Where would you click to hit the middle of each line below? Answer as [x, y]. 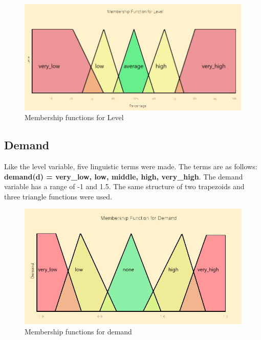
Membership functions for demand [78, 331]
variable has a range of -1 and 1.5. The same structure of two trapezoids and [124, 186]
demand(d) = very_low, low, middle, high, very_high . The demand [124, 176]
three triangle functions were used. [58, 196]
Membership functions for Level [74, 117]
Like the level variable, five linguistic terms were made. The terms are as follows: [131, 166]
